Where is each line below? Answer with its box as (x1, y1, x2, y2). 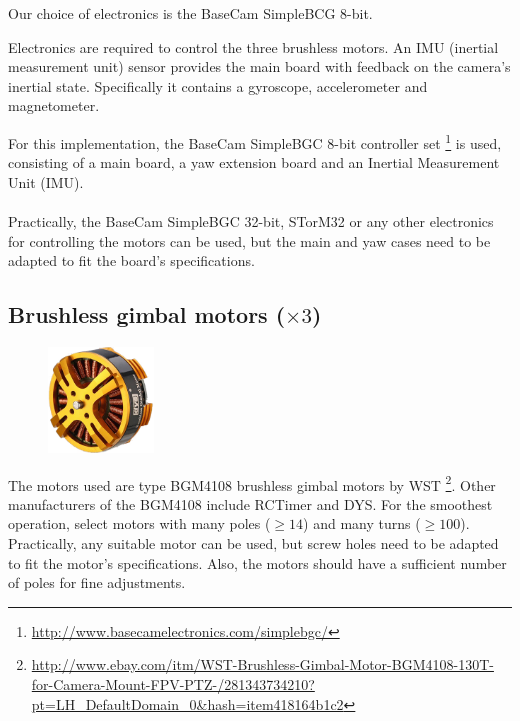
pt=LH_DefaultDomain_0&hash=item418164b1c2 (31, 693, 344, 714)
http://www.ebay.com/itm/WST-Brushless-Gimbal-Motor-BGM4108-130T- (31, 654, 494, 675)
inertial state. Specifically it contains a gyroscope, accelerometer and (8, 75, 428, 96)
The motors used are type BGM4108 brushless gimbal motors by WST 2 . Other (8, 471, 496, 495)
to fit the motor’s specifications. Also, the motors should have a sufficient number (8, 552, 507, 573)
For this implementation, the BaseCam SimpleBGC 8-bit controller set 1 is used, (8, 129, 502, 153)
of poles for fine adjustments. (8, 572, 186, 593)
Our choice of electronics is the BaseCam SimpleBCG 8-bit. (8, 3, 373, 23)
